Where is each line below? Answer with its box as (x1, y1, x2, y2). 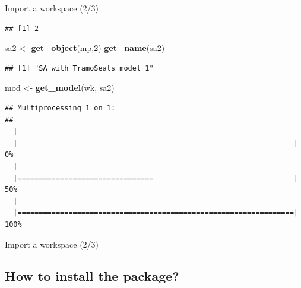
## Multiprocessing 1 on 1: (5, 103, 116, 112)
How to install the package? (5, 267, 179, 285)
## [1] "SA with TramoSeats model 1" (5, 64, 154, 72)
